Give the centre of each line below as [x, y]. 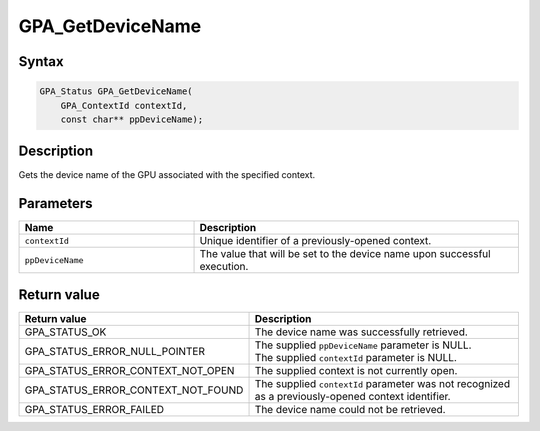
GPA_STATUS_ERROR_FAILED [94, 409]
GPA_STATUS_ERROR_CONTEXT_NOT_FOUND [134, 390]
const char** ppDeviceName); [132, 119]
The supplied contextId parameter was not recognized [382, 383]
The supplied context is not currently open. [356, 370]
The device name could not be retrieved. [350, 409]
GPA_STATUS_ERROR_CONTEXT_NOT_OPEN [129, 370]
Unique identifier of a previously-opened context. [315, 241]
